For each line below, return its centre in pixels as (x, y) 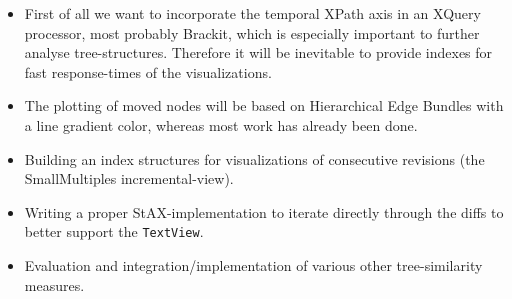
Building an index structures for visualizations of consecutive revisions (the (254, 158)
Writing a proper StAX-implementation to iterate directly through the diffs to (264, 211)
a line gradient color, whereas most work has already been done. (221, 124)
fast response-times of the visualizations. (148, 71)
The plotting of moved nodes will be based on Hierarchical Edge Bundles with (264, 105)
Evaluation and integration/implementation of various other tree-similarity (253, 265)
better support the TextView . (114, 231)
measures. (54, 284)
